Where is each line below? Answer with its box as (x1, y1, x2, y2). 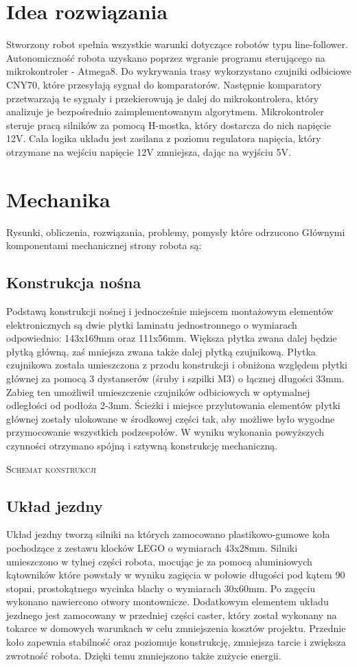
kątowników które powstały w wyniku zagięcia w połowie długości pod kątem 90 (6, 567, 345, 582)
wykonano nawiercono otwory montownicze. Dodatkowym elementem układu (6, 594, 329, 609)
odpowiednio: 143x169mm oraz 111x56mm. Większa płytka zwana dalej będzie (6, 331, 337, 345)
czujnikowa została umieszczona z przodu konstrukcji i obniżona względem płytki (6, 358, 347, 372)
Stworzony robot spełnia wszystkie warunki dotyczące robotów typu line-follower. (6, 37, 348, 51)
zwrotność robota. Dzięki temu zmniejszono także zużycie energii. (6, 648, 281, 662)
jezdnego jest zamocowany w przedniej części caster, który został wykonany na (6, 607, 337, 622)
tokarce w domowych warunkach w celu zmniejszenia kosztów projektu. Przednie (6, 621, 346, 635)
